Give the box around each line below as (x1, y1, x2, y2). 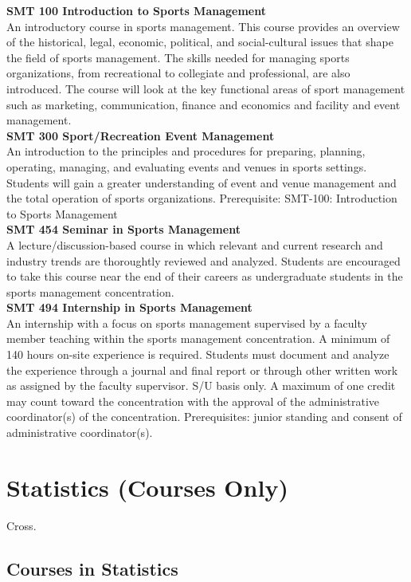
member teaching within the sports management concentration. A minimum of (6, 330, 390, 347)
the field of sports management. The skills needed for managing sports (6, 49, 350, 65)
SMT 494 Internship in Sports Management (6, 299, 252, 316)
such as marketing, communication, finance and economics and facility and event (6, 96, 401, 112)
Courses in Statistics (6, 556, 178, 580)
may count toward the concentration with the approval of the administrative (6, 392, 380, 409)
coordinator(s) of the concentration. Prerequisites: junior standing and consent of (6, 408, 402, 425)
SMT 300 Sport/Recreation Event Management (6, 127, 275, 144)
